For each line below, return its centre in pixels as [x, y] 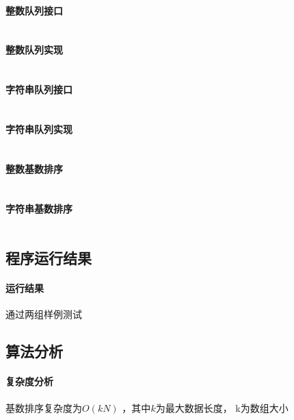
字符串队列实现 [39, 128]
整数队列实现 [34, 50]
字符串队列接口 [39, 89]
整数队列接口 [34, 10]
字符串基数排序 [39, 208]
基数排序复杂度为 [44, 407]
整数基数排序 [34, 168]
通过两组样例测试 [44, 314]
